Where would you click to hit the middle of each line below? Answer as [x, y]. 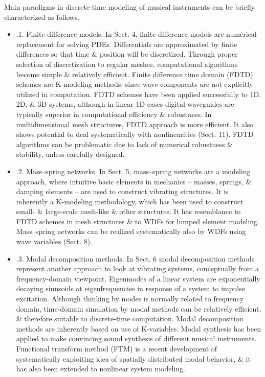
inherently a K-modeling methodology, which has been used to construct [130, 201]
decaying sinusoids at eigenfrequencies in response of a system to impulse [130, 288]
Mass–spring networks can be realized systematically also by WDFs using [131, 231]
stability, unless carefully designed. [70, 154]
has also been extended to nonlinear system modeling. [101, 369]
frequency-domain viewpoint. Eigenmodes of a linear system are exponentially [138, 278]
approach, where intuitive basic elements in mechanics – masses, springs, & [134, 181]
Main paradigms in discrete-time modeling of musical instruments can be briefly [130, 7]
